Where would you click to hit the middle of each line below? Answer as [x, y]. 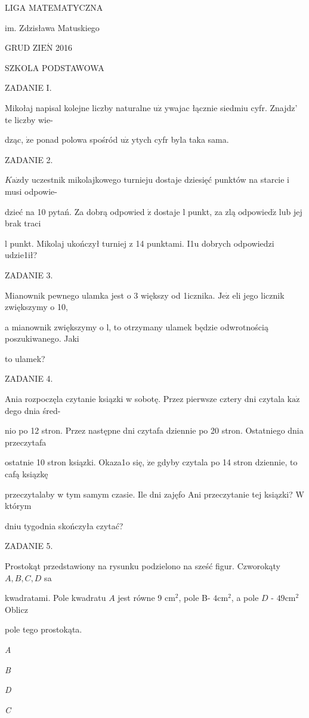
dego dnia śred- [33, 410]
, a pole [245, 598]
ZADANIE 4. [29, 378]
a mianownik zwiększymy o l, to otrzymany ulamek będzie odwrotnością [137, 326]
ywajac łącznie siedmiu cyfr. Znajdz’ [231, 107]
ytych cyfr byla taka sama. [180, 139]
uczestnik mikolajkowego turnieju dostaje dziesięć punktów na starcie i [160, 179]
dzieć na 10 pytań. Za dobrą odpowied [75, 211]
